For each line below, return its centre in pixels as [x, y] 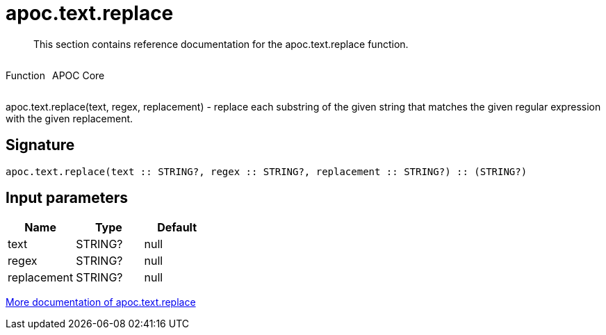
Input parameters [67, 198]
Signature [40, 145]
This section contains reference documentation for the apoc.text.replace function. [221, 44]
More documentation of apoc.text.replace [101, 302]
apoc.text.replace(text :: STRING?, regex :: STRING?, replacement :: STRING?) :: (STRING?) [267, 171]
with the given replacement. [69, 118]
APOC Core [78, 75]
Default [177, 228]
